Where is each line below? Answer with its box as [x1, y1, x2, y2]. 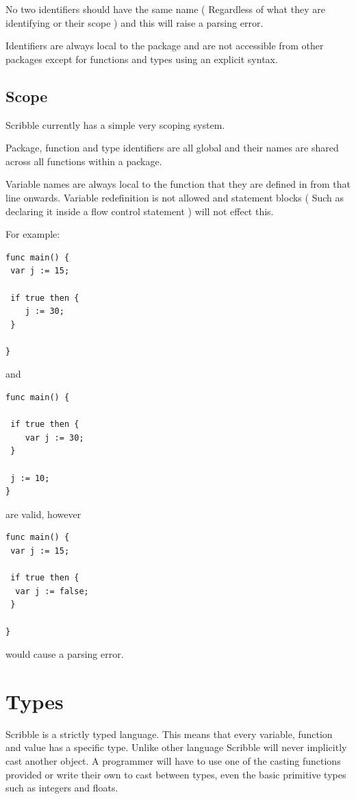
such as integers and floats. [5, 780, 118, 795]
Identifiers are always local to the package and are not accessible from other [5, 38, 324, 53]
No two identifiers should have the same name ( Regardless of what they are [5, 2, 325, 16]
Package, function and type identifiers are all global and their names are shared [5, 140, 339, 155]
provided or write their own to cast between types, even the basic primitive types [5, 767, 346, 781]
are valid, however [5, 506, 81, 521]
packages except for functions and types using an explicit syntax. [5, 51, 278, 66]
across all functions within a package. [5, 153, 162, 168]
